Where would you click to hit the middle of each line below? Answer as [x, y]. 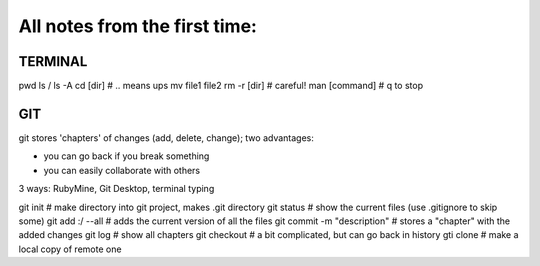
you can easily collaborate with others [122, 170]
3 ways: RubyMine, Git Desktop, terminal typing [116, 189]
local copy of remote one [70, 249]
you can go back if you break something [126, 156]
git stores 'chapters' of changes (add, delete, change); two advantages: [166, 137]
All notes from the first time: [137, 26]
